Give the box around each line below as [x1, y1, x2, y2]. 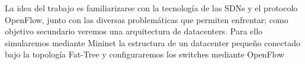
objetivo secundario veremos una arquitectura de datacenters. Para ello [5, 25, 263, 37]
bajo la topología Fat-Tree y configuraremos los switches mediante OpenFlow [5, 48, 285, 60]
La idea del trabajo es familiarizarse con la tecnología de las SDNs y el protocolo [5, 2, 298, 14]
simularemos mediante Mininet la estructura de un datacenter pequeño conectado [5, 36, 300, 49]
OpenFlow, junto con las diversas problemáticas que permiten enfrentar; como [5, 13, 288, 25]
